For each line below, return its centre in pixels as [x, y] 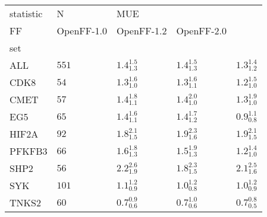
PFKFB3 [29, 151]
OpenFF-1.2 [142, 31]
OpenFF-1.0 [82, 31]
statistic [26, 13]
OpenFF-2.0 [201, 31]
